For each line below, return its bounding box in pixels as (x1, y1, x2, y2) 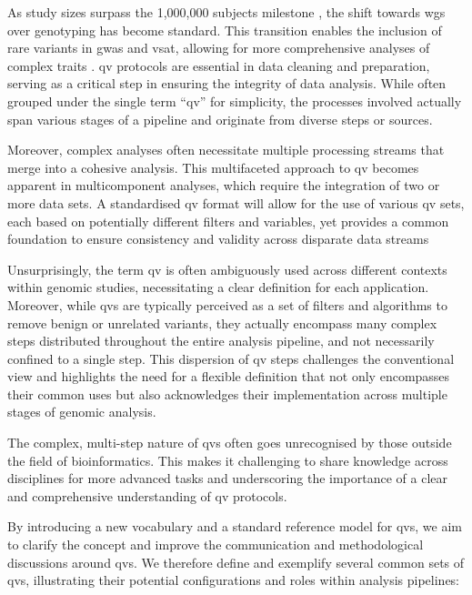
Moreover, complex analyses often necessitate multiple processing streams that (7, 140, 445, 159)
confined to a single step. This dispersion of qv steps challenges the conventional (7, 348, 455, 368)
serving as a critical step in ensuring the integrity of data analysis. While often (7, 74, 447, 93)
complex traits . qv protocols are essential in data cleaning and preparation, (7, 55, 430, 75)
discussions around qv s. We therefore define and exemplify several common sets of (7, 552, 465, 571)
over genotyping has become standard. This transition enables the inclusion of (7, 20, 442, 39)
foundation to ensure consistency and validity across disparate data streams (7, 229, 429, 248)
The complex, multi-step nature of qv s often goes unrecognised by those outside (7, 433, 452, 452)
